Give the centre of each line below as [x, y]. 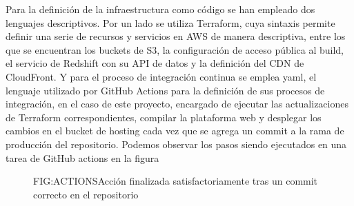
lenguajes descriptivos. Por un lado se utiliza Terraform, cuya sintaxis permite [170, 22]
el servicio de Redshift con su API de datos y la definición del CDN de [155, 63]
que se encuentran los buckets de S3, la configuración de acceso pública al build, [175, 49]
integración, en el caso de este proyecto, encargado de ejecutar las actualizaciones [177, 104]
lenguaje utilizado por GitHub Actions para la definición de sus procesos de [165, 90]
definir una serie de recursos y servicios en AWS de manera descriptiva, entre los [176, 36]
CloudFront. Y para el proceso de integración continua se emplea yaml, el [161, 76]
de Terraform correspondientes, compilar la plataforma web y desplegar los [164, 117]
